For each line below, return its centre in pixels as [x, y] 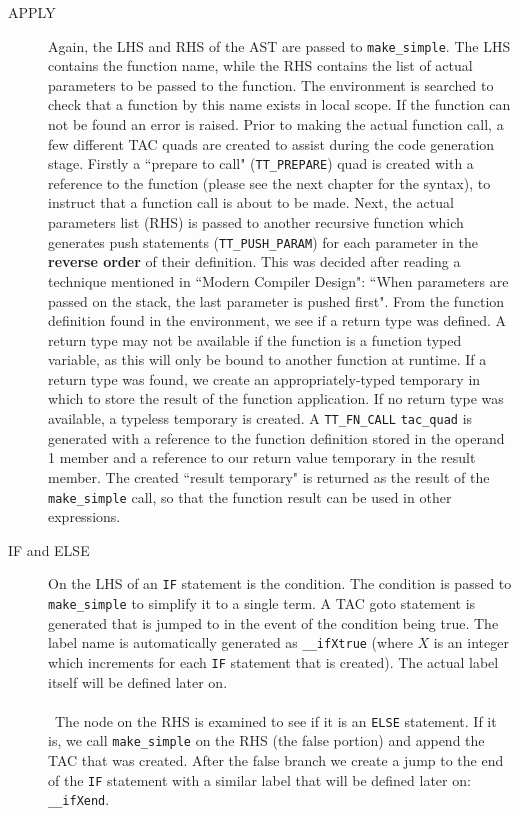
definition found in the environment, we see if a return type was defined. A [277, 320]
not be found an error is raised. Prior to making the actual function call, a [276, 124]
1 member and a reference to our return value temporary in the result [262, 457]
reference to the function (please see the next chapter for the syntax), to [269, 182]
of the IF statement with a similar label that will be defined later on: [259, 779]
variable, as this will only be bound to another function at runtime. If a [267, 359]
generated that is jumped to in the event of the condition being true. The [273, 622]
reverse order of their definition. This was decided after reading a [254, 261]
